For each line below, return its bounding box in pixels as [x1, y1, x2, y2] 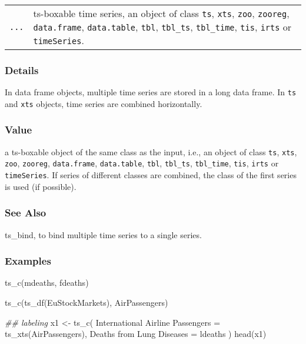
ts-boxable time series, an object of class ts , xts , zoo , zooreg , [33, 6, 290, 20]
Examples [5, 253, 51, 268]
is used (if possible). [5, 180, 76, 192]
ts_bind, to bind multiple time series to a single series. [5, 228, 202, 241]
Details [5, 62, 39, 77]
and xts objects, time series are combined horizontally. [5, 97, 202, 109]
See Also [5, 205, 46, 220]
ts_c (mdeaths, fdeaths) [5, 276, 89, 289]
